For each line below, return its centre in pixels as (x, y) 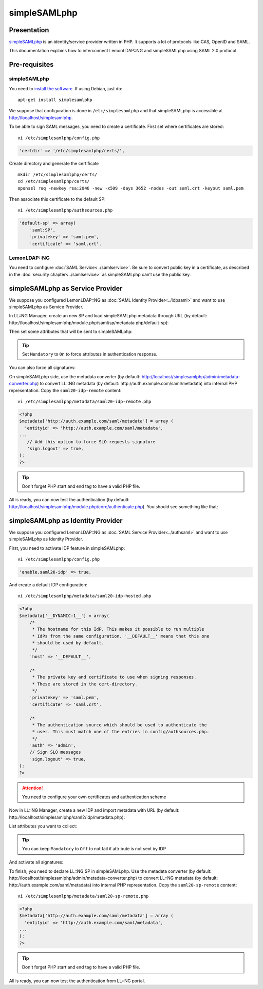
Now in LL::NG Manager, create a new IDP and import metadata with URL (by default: (94, 810)
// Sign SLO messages (55, 752)
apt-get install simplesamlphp (55, 100)
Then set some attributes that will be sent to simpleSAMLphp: (71, 331)
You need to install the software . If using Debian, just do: (66, 88)
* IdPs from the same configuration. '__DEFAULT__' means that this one (121, 636)
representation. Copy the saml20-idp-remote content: (65, 390)
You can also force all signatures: (42, 368)
